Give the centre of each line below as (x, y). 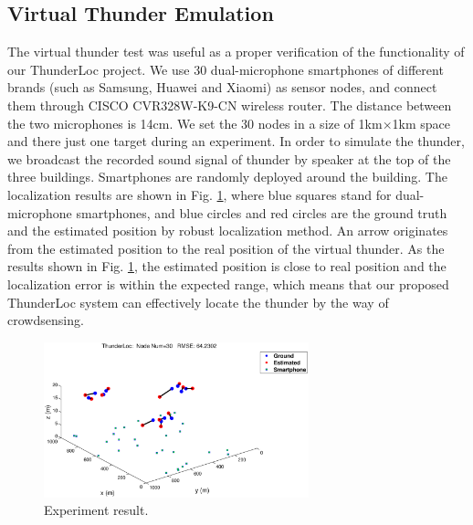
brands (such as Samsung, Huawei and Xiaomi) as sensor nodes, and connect (222, 87)
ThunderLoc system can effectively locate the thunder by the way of (198, 302)
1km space (421, 123)
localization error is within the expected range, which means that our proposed (228, 283)
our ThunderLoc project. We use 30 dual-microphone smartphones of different (226, 69)
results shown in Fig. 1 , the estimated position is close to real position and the (227, 266)
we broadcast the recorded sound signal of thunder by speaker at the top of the (229, 158)
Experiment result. (96, 510)
